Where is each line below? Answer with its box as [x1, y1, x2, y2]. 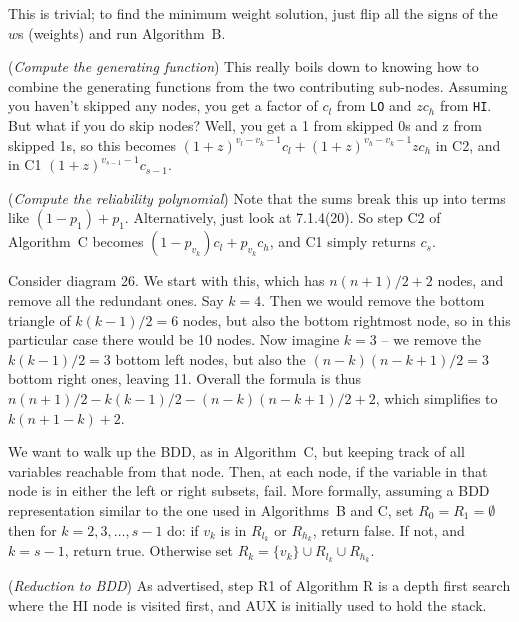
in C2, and [435, 134, 501, 155]
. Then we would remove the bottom [261, 290, 485, 310]
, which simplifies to [375, 387, 498, 408]
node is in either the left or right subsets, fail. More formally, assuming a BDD [8, 480, 490, 501]
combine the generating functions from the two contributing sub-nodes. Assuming [8, 75, 508, 96]
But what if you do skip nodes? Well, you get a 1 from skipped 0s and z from [8, 115, 482, 136]
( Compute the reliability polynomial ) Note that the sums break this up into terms [8, 187, 506, 208]
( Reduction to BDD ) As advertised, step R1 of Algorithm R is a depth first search [8, 575, 511, 596]
